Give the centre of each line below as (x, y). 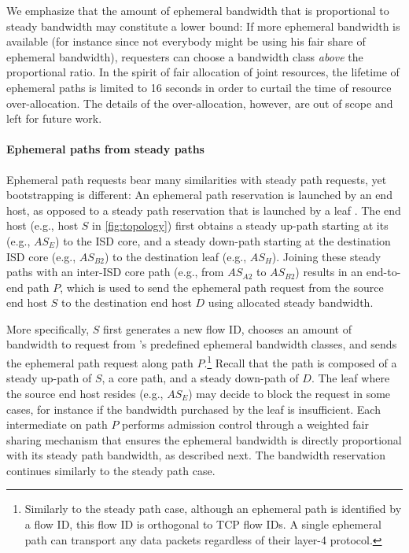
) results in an (329, 272)
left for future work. (54, 118)
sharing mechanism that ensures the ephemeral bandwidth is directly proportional (204, 439)
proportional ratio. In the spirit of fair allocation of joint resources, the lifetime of (203, 72)
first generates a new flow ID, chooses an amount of (227, 328)
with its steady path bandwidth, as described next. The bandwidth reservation (196, 455)
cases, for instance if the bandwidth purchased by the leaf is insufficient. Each (193, 409)
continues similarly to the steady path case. (111, 470)
